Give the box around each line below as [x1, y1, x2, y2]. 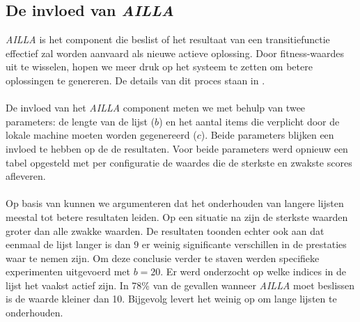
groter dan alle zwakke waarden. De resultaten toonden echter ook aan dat [6, 223, 324, 238]
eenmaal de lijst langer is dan [6, 237, 131, 252]
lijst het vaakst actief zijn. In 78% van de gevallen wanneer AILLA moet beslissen [6, 277, 355, 292]
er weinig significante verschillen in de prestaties [141, 237, 347, 252]
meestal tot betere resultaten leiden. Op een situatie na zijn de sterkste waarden [6, 209, 348, 224]
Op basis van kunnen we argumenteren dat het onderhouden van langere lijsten [6, 196, 344, 210]
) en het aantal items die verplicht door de [159, 114, 340, 128]
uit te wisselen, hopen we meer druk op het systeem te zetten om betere [6, 59, 313, 74]
